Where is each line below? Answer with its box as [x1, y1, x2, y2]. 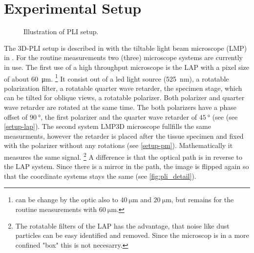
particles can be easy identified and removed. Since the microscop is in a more [15, 230, 249, 240]
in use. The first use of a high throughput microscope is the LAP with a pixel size [4, 62, 249, 72]
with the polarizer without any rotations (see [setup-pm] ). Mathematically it [4, 140, 233, 150]
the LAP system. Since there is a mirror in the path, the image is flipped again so [4, 161, 249, 171]
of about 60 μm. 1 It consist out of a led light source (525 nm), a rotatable [4, 72, 229, 84]
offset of [4, 111, 28, 122]
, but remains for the [171, 194, 234, 205]
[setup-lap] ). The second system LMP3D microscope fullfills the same [4, 121, 211, 131]
